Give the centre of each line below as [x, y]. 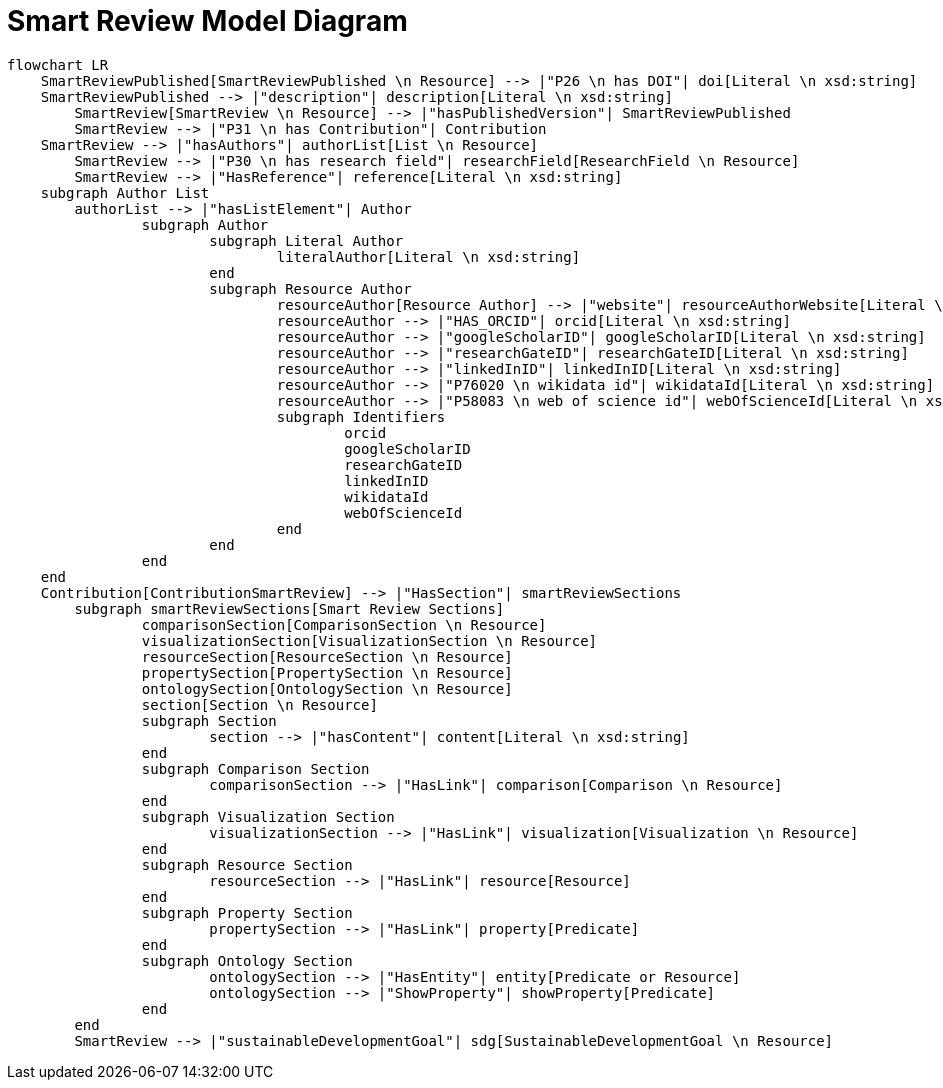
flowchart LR [58, 64]
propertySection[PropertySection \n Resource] [327, 672]
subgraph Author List [125, 192]
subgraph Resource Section [247, 864]
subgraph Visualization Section [268, 816]
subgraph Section [209, 720]
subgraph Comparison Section [255, 768]
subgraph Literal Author [306, 240]
